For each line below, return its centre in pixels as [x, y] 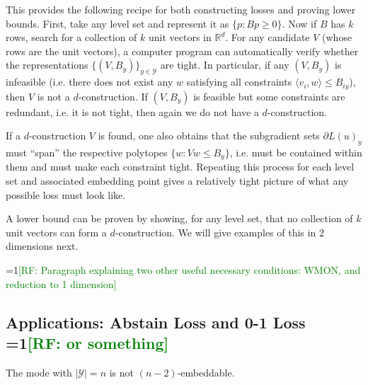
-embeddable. [206, 372]
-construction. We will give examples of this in [215, 232]
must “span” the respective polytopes [87, 153]
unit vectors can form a [56, 232]
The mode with [39, 372]
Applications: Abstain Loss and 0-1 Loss [156, 322]
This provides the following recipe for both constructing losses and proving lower [181, 9]
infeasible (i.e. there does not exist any [90, 82]
